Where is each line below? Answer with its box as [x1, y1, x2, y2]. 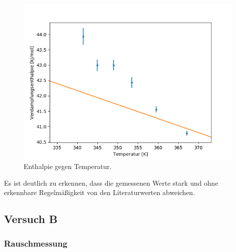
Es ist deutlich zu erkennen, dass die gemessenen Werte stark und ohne [4, 177, 218, 188]
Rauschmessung [4, 237, 67, 249]
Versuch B [4, 211, 58, 226]
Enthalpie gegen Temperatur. [24, 161, 112, 171]
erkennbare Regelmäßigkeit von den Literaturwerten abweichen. [4, 187, 195, 197]
